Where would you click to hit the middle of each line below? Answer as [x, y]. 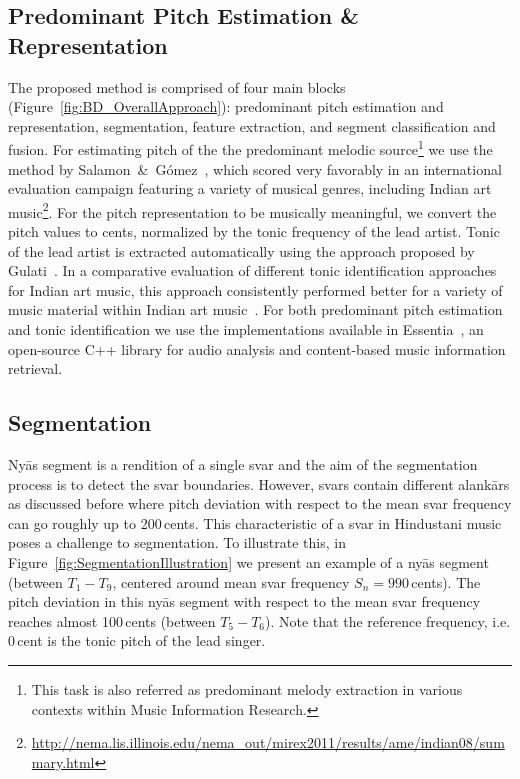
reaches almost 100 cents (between [112, 620]
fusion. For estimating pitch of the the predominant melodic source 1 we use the [250, 148]
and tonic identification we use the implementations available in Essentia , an [246, 329]
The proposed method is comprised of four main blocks [177, 86]
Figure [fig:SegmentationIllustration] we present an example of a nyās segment [248, 561]
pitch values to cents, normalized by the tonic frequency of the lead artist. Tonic [254, 231]
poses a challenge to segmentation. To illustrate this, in [177, 542]
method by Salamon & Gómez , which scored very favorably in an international [255, 168]
